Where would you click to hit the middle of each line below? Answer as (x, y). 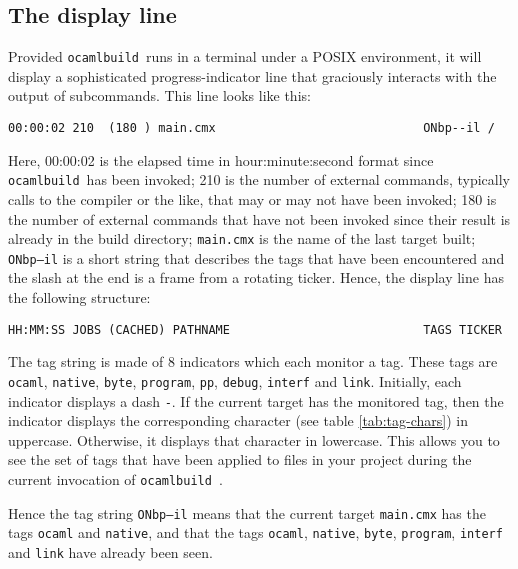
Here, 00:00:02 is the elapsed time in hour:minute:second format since (221, 159)
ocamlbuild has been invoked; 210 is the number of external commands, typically (259, 179)
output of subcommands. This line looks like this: (159, 95)
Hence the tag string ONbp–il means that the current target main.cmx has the (247, 512)
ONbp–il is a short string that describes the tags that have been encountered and (256, 257)
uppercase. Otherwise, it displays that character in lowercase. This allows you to (254, 439)
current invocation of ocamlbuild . (115, 478)
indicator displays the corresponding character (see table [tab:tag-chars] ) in (238, 420)
